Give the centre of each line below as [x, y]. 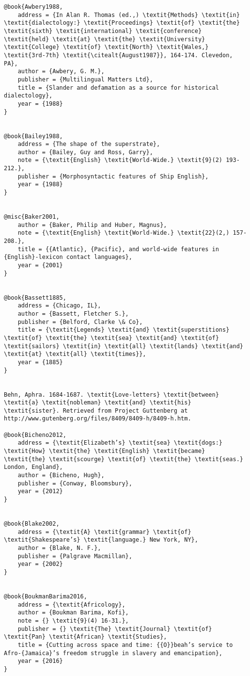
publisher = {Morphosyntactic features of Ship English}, [113, 176]
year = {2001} [40, 265]
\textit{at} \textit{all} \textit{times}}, [75, 354]
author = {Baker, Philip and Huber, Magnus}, [92, 225]
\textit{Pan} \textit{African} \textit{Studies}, [86, 637]
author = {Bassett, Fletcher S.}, [73, 314]
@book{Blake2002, [32, 524]
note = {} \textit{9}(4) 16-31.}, [73, 620]
